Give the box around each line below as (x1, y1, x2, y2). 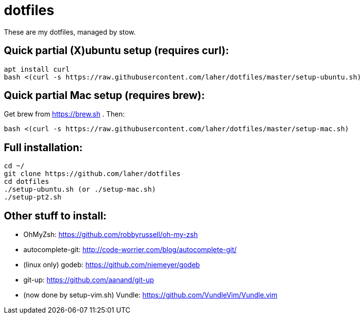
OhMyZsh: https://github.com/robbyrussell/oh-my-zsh (23, 230, 198, 239)
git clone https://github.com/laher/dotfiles (4, 170, 181, 178)
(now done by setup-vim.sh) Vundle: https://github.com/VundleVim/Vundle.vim (23, 291, 278, 299)
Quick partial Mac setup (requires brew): (4, 89, 205, 102)
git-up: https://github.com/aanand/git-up (23, 276, 154, 284)
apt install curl (4, 65, 70, 73)
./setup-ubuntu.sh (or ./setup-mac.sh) (4, 185, 156, 194)
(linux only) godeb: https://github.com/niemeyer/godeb (23, 260, 200, 269)
